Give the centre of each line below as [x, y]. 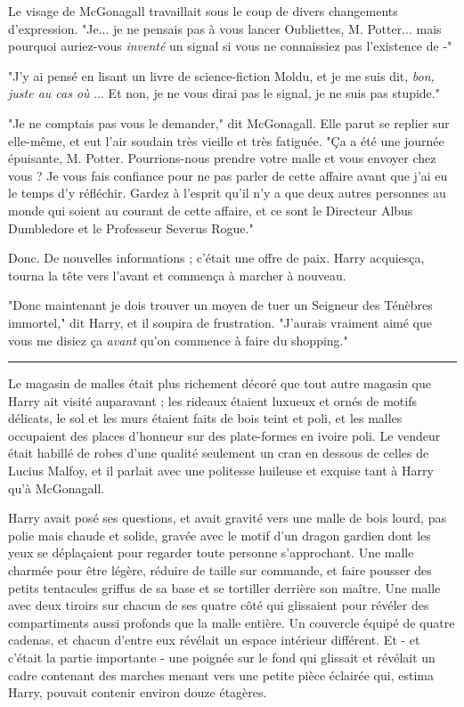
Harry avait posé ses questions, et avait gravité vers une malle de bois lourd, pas [227, 518]
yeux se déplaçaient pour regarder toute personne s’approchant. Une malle [211, 553]
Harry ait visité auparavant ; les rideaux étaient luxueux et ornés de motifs [213, 400]
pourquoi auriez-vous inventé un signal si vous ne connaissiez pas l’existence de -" [230, 46]
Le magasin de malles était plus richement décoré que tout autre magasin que [220, 383]
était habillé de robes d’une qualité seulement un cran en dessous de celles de [219, 453]
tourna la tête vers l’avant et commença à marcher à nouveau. [177, 275]
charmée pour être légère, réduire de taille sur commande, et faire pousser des [220, 570]
